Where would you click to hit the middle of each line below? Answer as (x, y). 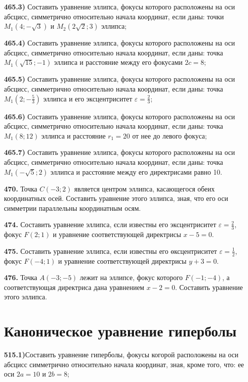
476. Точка (21, 277)
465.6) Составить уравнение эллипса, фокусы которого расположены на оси (120, 116)
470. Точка (21, 188)
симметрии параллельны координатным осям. (72, 208)
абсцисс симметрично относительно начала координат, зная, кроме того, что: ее (124, 364)
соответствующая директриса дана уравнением (74, 287)
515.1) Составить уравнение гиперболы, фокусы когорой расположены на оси (121, 355)
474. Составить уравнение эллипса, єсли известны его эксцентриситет (110, 224)
